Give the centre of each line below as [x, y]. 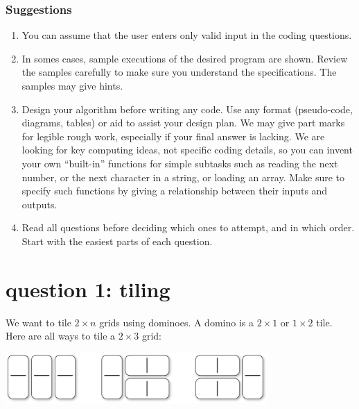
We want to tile [38, 322]
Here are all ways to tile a [61, 336]
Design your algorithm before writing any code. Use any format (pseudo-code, [187, 109]
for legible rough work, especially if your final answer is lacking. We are [173, 136]
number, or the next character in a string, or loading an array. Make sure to [183, 177]
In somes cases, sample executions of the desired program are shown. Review [185, 58]
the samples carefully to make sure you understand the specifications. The [179, 72]
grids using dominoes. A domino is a [176, 322]
